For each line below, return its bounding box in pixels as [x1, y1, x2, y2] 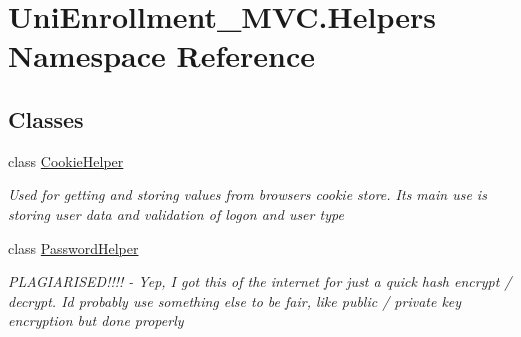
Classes [8, 103, 84, 134]
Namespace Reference [8, 35, 315, 76]
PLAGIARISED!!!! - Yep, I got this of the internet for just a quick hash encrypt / [8, 271, 512, 292]
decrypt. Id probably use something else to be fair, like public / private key [8, 290, 462, 311]
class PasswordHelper [8, 237, 139, 258]
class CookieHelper [8, 150, 124, 171]
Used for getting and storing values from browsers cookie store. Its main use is [8, 184, 487, 205]
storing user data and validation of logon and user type [8, 203, 344, 224]
